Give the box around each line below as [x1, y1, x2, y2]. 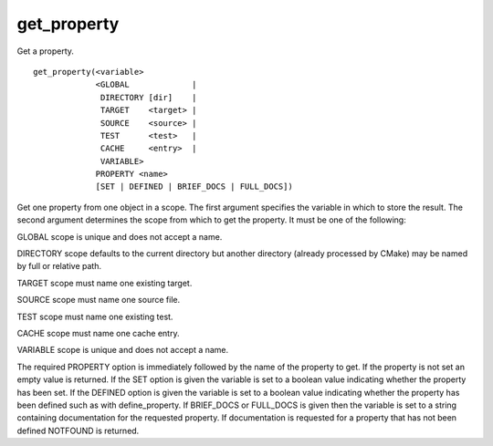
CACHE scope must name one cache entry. [16, 327, 180, 338]
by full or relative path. [16, 261, 102, 272]
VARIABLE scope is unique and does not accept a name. [16, 345, 229, 356]
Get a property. [16, 46, 75, 57]
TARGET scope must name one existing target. [16, 277, 193, 288]
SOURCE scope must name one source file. [16, 295, 181, 306]
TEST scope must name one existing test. [16, 311, 173, 322]
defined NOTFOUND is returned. [16, 425, 140, 436]
